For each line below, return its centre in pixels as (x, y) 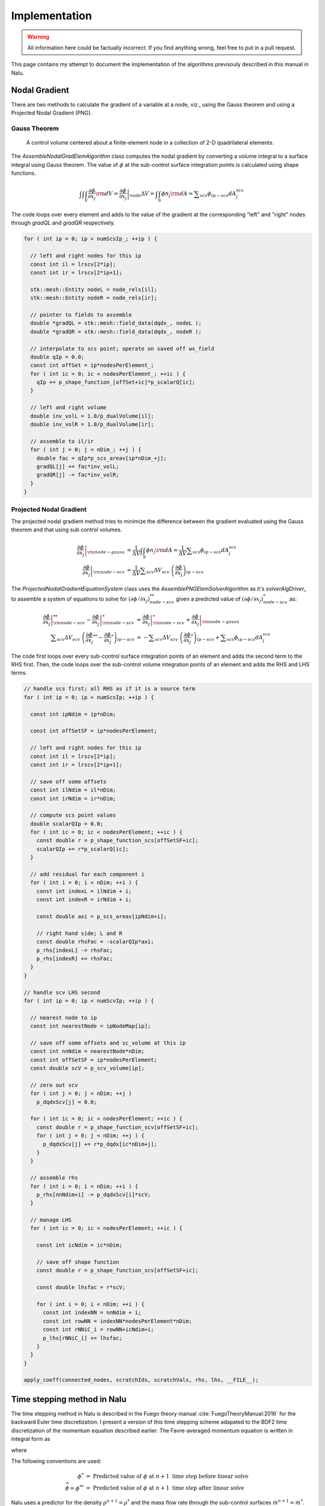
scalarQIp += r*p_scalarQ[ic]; (82, 849)
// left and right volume (68, 408)
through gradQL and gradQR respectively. (63, 223)
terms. (19, 673)
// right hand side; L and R (79, 933)
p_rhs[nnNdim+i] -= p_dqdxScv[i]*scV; (94, 1195)
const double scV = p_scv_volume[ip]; (87, 1068)
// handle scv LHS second (62, 992)
